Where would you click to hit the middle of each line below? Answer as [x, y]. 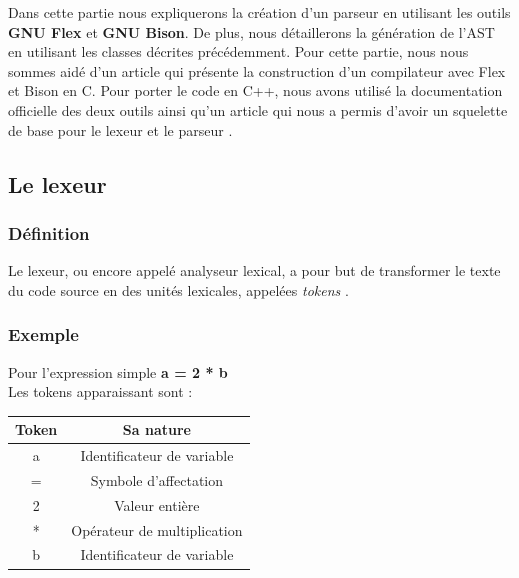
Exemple [43, 334]
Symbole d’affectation [157, 479]
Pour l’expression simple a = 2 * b [118, 371]
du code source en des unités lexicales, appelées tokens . [178, 289]
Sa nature [156, 429]
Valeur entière [157, 504]
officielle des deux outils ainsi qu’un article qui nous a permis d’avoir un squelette [258, 109]
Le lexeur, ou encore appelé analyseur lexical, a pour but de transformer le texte [254, 270]
